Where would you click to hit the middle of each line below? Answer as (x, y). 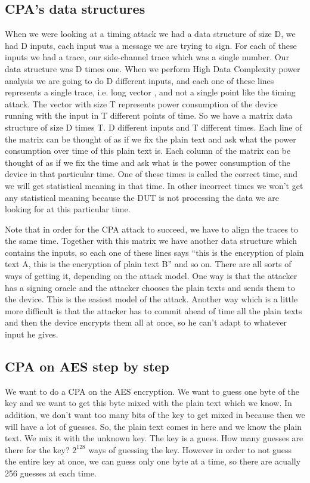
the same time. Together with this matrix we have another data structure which (151, 241)
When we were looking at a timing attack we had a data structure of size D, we (150, 34)
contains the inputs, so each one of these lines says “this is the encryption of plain (154, 252)
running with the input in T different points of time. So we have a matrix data (149, 115)
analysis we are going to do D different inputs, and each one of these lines (139, 80)
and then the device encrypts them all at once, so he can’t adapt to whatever (146, 322)
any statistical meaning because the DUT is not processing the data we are (142, 197)
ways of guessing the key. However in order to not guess (190, 449)
